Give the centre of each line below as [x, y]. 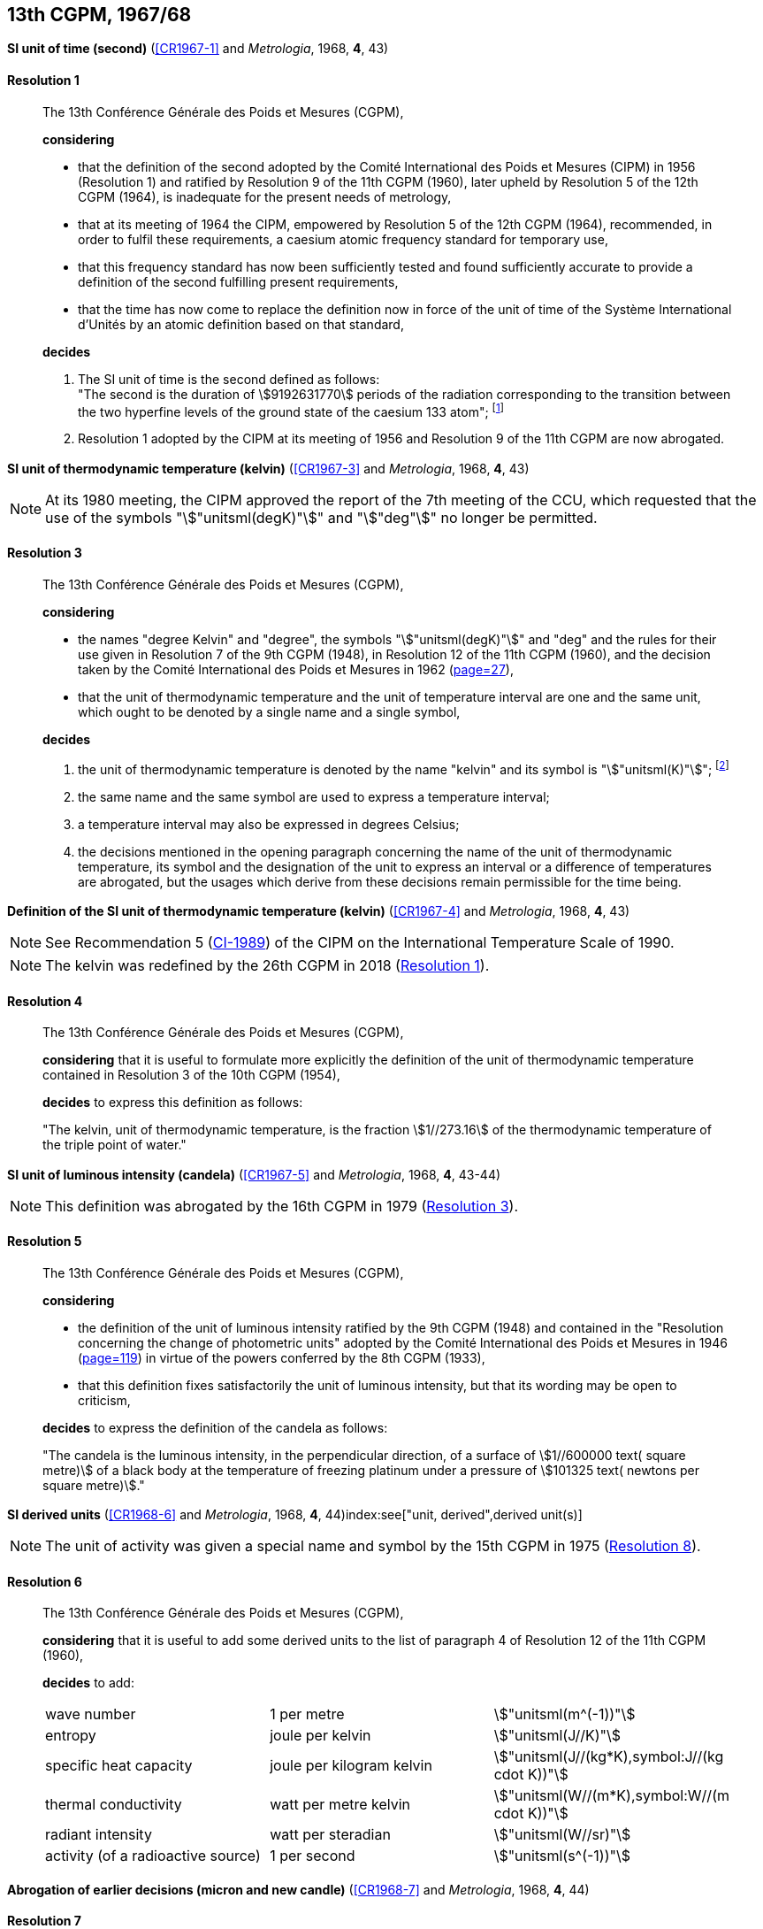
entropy [71, 1736]
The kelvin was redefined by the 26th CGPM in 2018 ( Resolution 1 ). [267, 965]
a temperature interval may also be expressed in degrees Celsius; [269, 824]
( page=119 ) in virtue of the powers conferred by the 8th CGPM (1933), [282, 1357]
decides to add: [88, 1683]
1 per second [313, 1856]
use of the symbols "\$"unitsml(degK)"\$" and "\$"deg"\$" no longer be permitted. [321, 517]
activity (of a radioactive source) [153, 1856]
